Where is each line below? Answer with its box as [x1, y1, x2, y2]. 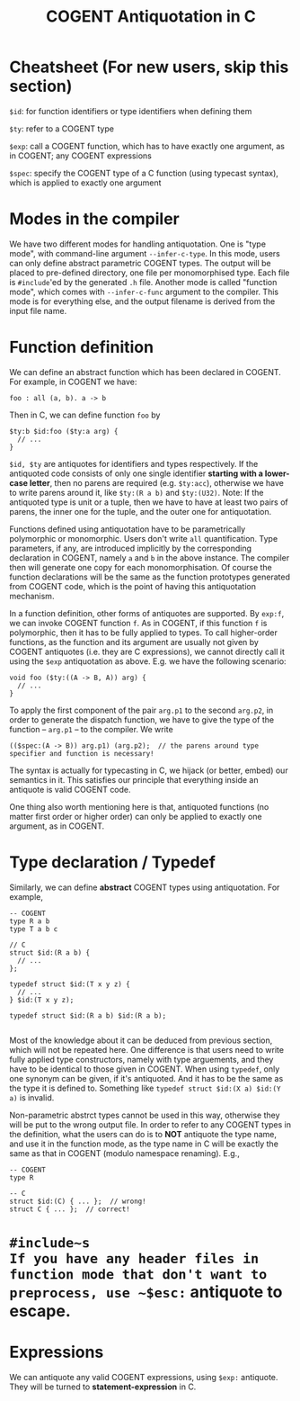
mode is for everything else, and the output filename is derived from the [9, 295, 276, 307]
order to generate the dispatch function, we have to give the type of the [9, 714, 275, 725]
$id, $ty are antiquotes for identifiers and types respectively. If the [9, 458, 259, 469]
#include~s [9, 1235, 91, 1252]
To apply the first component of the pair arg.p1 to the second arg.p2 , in [9, 705, 274, 715]
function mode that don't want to [9, 1266, 268, 1283]
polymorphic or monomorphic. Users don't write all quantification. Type [9, 533, 278, 543]
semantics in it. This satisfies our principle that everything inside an [9, 774, 259, 785]
